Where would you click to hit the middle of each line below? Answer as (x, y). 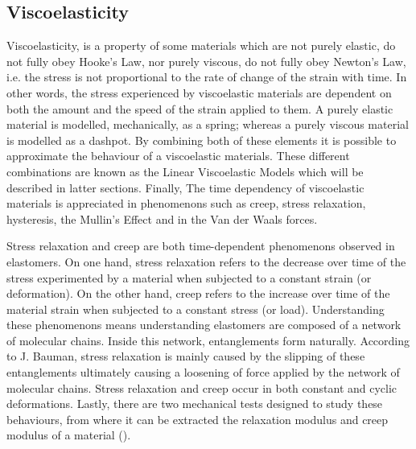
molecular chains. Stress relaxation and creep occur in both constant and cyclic (202, 387)
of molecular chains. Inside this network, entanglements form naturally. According (208, 340)
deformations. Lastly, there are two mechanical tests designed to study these (195, 404)
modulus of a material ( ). (69, 435)
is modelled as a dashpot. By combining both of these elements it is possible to (202, 140)
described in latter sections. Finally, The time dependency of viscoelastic (185, 187)
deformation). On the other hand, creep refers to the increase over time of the (198, 293)
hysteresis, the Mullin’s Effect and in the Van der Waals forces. (162, 218)
